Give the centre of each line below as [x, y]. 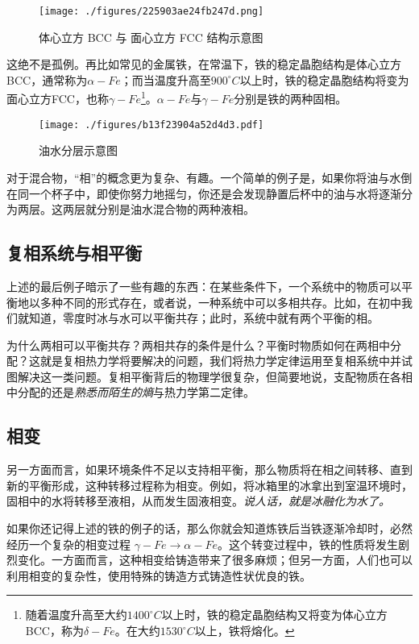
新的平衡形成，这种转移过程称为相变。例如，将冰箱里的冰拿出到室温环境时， [209, 485]
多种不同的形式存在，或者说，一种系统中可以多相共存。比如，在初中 [220, 302]
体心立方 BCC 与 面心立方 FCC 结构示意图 [151, 37]
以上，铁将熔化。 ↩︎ [245, 631]
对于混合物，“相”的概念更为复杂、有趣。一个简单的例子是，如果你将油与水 [204, 177]
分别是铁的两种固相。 [290, 99]
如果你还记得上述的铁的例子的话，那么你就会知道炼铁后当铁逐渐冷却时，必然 [209, 528]
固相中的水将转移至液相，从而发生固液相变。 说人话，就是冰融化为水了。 [198, 501]
